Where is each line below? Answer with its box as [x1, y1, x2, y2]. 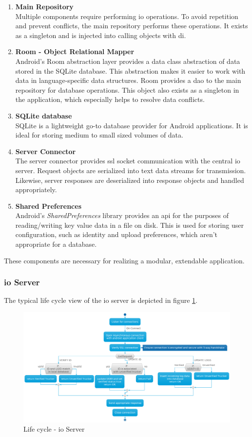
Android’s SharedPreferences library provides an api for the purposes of [15, 210, 229, 220]
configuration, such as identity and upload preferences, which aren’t [15, 229, 217, 239]
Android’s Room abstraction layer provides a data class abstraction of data [15, 56, 240, 66]
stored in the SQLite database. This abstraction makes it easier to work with [15, 65, 246, 76]
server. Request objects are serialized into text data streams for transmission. [15, 165, 246, 175]
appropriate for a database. [15, 239, 97, 249]
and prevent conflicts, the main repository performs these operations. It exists [15, 20, 248, 31]
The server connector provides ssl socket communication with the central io [15, 156, 240, 166]
